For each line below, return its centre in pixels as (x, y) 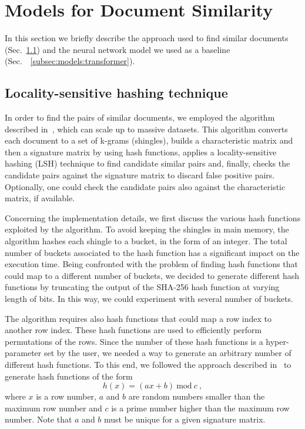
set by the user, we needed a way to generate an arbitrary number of (167, 353)
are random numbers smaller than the (197, 396)
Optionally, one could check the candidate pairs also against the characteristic (145, 186)
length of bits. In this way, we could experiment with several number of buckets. (149, 299)
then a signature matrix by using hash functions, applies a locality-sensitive (141, 152)
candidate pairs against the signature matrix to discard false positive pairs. (140, 175)
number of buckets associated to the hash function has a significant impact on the (152, 252)
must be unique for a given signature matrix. (185, 419)
